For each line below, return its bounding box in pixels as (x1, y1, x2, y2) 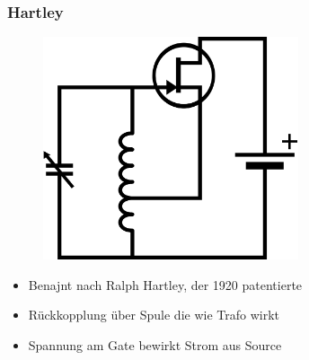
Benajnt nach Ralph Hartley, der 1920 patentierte (28, 275, 303, 294)
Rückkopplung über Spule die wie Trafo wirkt (28, 305, 279, 324)
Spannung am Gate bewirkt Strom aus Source (28, 336, 282, 354)
